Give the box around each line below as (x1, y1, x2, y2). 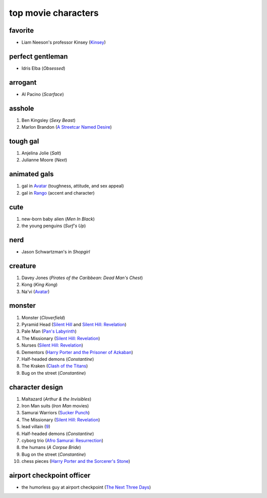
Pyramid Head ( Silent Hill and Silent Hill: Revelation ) (21, 321, 127, 327)
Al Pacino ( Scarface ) (21, 91, 64, 97)
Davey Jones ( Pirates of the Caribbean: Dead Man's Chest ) (21, 275, 143, 281)
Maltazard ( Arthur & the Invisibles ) (21, 396, 91, 402)
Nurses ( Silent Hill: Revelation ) (21, 342, 84, 349)
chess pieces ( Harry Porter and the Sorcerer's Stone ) (21, 458, 131, 464)
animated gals (9, 170, 54, 178)
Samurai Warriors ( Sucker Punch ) (21, 410, 90, 416)
